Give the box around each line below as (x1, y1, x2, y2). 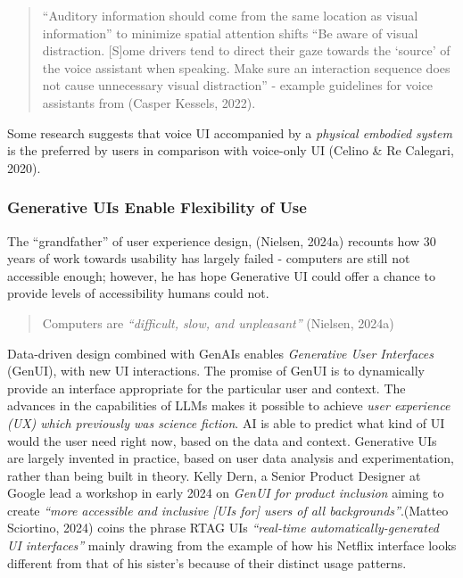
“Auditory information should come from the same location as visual (42, 6, 418, 24)
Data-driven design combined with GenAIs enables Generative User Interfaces (7, 343, 434, 362)
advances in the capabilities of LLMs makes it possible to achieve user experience (7, 396, 451, 415)
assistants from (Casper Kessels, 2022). (42, 93, 256, 111)
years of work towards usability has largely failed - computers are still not (7, 249, 410, 268)
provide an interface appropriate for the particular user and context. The (7, 378, 406, 397)
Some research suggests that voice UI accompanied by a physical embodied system (7, 123, 452, 142)
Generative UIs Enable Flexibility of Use (7, 196, 307, 219)
